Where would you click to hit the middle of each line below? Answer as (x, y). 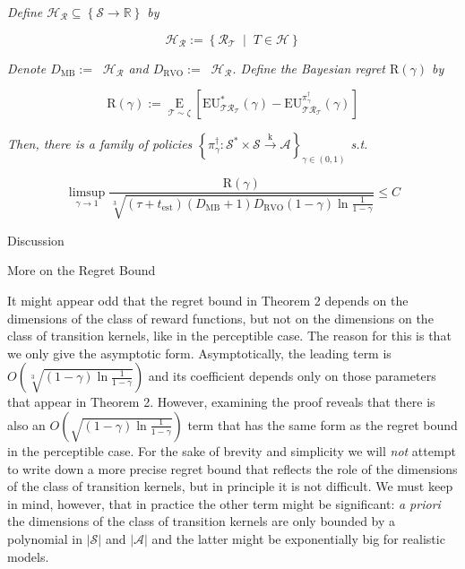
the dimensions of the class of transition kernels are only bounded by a (202, 521)
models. (28, 556)
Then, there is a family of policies (100, 144)
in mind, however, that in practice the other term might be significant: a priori (224, 503)
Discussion (36, 240)
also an (26, 424)
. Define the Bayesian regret (309, 68)
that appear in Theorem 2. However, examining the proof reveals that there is (221, 402)
